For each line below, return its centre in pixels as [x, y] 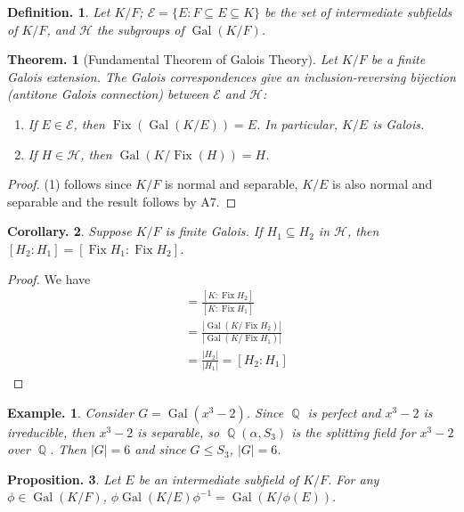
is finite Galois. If [214, 231]
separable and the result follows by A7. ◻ [122, 201]
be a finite [398, 59]
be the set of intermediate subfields [358, 12]
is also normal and [383, 184]
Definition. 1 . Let [59, 12]
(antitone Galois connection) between [108, 94]
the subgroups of [140, 29]
